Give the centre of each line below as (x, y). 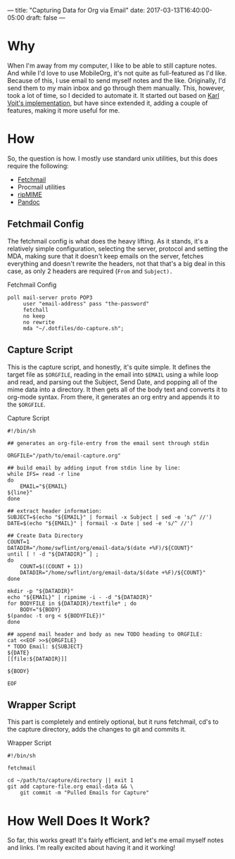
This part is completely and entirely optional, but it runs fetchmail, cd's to (113, 722)
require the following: (38, 165)
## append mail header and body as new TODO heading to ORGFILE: (105, 634)
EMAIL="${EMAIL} (44, 486)
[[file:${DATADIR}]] (38, 659)
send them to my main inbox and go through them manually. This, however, (116, 88)
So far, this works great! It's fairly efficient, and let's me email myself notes (115, 840)
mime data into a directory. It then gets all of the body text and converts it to (118, 389)
